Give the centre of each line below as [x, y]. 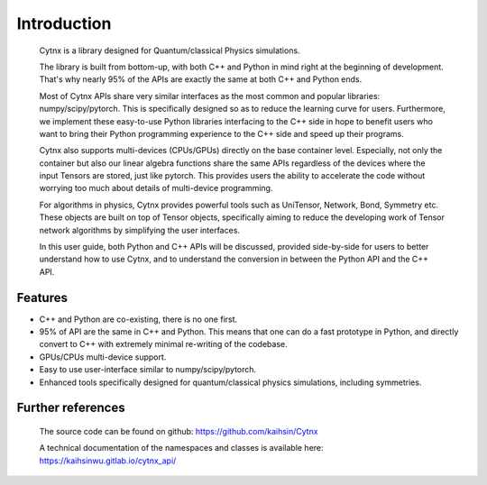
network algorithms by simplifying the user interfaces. [140, 230]
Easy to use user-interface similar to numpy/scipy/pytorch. [148, 370]
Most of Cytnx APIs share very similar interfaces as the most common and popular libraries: [210, 96]
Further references [71, 408]
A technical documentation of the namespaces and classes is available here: [181, 448]
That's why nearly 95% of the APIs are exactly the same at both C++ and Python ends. [201, 79]
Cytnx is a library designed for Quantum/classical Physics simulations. [170, 50]
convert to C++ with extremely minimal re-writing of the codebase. [163, 344]
